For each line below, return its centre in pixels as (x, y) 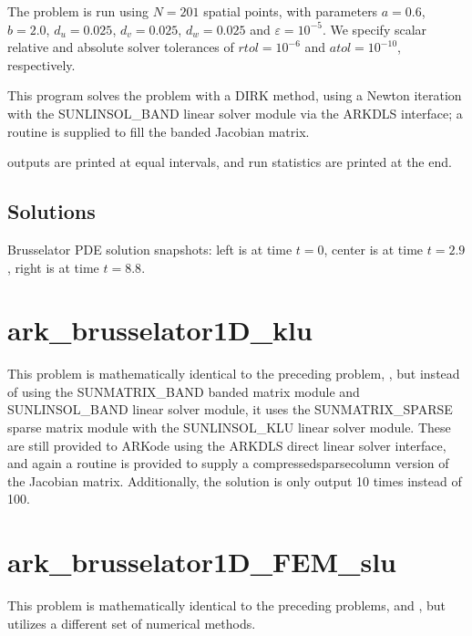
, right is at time (53, 267)
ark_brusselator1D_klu (160, 330)
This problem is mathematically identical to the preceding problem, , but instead (234, 374)
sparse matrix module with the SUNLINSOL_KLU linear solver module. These (229, 427)
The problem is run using (78, 11)
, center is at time (374, 249)
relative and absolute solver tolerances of (121, 47)
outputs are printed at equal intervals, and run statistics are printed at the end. (230, 162)
